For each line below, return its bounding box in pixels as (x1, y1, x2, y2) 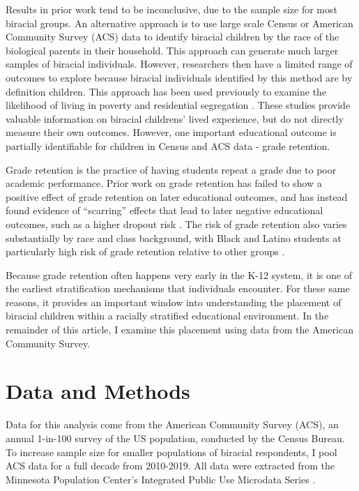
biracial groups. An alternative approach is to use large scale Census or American (6, 15, 353, 30)
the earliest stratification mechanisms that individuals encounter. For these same (6, 281, 350, 296)
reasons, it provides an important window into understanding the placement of (6, 294, 342, 309)
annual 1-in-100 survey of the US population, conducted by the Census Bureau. (6, 430, 345, 445)
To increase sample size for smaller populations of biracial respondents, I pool (6, 444, 337, 459)
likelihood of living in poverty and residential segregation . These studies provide (6, 98, 351, 112)
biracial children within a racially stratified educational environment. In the (6, 308, 329, 323)
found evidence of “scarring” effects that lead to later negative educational (6, 203, 323, 218)
